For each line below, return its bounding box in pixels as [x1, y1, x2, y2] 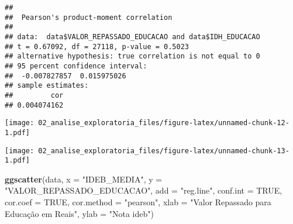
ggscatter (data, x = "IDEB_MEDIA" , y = [5, 173, 163, 185]
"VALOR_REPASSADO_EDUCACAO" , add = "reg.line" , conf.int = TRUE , [5, 184, 282, 197]
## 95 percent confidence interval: [5, 61, 147, 70]
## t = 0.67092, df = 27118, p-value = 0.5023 [5, 42, 189, 51]
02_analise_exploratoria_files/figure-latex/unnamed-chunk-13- [38, 146, 289, 155]
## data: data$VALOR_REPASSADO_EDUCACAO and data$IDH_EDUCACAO [5, 32, 260, 41]
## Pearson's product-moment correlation [5, 13, 173, 22]
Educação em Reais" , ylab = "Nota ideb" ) [5, 207, 154, 219]
